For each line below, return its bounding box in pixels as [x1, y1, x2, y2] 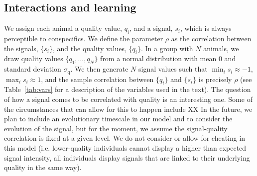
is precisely [198, 74, 232, 84]
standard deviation [4, 64, 61, 74]
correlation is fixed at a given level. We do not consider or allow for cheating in [4, 133, 246, 143]
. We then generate [70, 64, 128, 74]
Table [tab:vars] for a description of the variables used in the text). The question [4, 84, 251, 94]
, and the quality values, [53, 43, 127, 53]
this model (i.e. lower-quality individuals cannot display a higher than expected [4, 143, 247, 153]
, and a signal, [129, 23, 173, 33]
